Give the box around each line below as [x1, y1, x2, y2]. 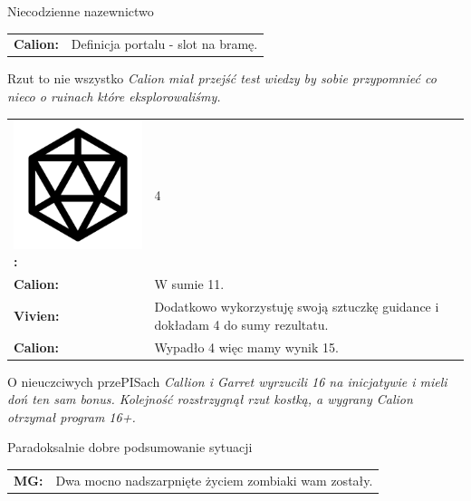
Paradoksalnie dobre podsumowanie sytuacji [7, 438, 253, 457]
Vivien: [14, 305, 60, 324]
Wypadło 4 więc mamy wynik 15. [154, 337, 339, 356]
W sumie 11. [154, 275, 225, 294]
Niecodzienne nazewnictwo [7, 2, 154, 20]
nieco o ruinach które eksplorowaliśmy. [7, 87, 221, 106]
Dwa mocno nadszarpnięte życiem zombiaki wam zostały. [55, 470, 373, 489]
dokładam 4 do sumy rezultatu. [154, 314, 329, 333]
